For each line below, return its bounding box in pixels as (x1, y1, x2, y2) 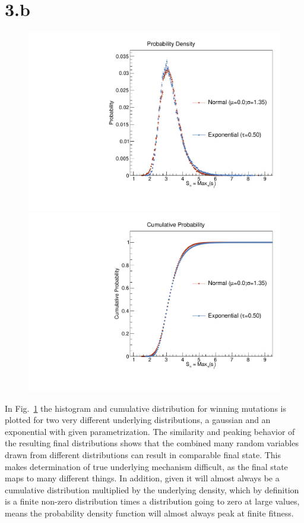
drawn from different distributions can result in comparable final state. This (5, 449, 281, 461)
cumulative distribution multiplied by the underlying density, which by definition (5, 483, 299, 496)
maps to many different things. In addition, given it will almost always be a (5, 472, 280, 484)
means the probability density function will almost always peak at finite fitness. (5, 506, 294, 519)
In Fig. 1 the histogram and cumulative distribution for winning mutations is (5, 402, 286, 414)
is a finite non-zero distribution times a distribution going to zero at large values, (5, 495, 300, 508)
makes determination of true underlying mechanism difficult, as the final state (5, 460, 288, 472)
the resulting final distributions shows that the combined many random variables (5, 437, 299, 449)
